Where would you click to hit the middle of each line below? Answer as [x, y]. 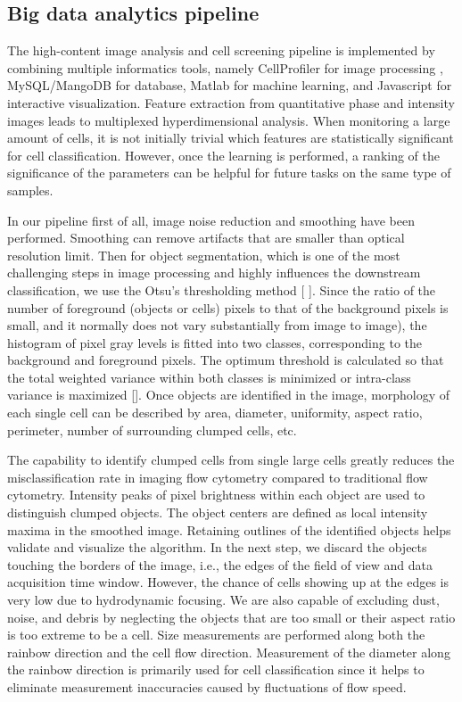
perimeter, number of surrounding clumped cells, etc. [152, 429]
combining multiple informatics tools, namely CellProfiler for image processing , [225, 67]
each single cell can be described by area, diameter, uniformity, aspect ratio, [215, 413]
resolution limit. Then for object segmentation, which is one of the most [204, 255]
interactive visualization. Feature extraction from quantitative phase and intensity [231, 102]
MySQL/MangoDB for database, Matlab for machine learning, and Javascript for [230, 85]
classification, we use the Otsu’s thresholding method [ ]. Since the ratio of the [222, 289]
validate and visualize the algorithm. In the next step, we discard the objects [217, 547]
